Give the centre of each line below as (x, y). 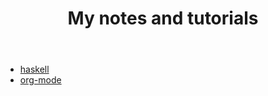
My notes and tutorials (163, 18)
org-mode (40, 80)
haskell (34, 69)
